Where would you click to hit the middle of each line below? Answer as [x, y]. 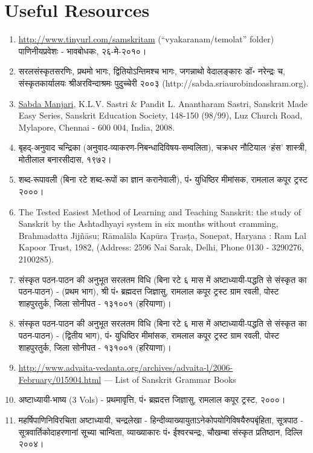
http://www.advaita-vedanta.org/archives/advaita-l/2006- [126, 367]
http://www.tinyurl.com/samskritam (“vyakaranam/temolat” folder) [146, 39]
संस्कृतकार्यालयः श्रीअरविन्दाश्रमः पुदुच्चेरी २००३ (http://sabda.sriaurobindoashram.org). [163, 83]
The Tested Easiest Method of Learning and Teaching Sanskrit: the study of [160, 211]
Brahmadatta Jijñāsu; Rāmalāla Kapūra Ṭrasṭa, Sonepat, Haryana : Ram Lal [162, 235]
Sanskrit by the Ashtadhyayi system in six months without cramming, [148, 223]
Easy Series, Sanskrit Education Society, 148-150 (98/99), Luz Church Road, [160, 115]
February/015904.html [60, 379]
